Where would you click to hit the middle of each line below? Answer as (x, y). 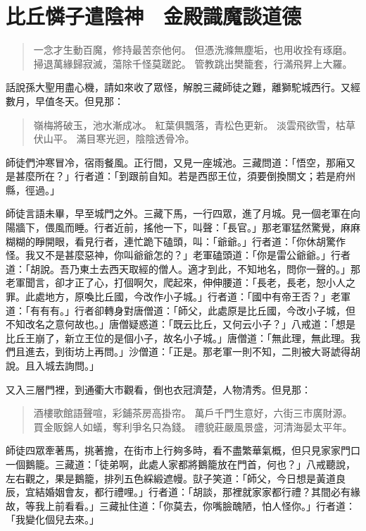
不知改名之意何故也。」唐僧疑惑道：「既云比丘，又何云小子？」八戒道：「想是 (181, 324)
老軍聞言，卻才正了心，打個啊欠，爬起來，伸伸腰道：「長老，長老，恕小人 (176, 282)
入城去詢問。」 (67, 365)
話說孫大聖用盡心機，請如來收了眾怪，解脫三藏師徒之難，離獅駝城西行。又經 (183, 87)
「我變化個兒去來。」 (52, 519)
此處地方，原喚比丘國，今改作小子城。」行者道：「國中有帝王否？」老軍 (188, 297)
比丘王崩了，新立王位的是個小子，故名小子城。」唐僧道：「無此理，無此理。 (178, 337)
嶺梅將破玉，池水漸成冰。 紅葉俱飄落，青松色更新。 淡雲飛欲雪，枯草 (195, 124)
